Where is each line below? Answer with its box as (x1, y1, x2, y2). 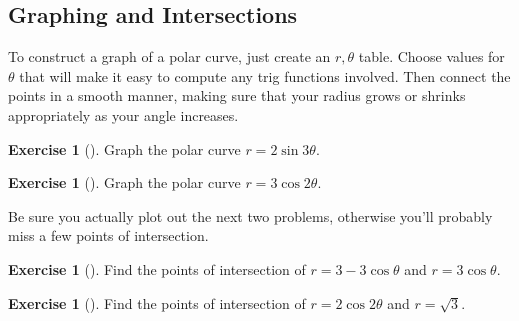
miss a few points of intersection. (8, 225, 209, 246)
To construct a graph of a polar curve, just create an (8, 46, 331, 67)
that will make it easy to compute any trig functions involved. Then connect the (19, 65, 511, 86)
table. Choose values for (358, 46, 505, 67)
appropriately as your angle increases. (8, 104, 239, 125)
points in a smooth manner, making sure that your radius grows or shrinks (8, 85, 466, 106)
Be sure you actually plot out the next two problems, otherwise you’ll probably (8, 205, 493, 226)
